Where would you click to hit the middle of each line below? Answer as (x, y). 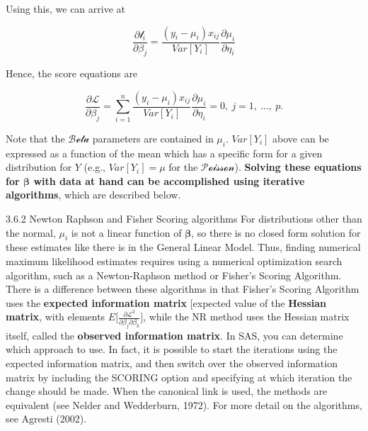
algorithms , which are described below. (93, 195)
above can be (301, 138)
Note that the (35, 138)
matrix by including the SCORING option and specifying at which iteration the (179, 377)
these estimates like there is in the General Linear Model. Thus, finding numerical (183, 247)
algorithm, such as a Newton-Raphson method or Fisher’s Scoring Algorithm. (174, 275)
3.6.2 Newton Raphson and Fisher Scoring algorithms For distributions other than (184, 219)
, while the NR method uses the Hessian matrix (246, 317)
